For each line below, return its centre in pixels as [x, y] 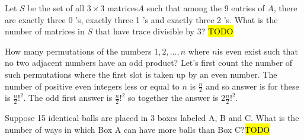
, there [285, 8]
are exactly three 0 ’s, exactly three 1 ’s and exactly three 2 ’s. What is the [141, 19]
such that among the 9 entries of [206, 8]
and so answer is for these [252, 86]
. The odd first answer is [68, 98]
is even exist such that [257, 51]
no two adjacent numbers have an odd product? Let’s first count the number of [149, 63]
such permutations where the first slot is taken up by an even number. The [141, 74]
